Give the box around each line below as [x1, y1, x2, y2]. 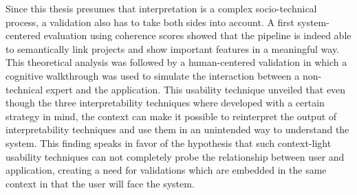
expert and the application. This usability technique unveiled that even [45, 82, 346, 96]
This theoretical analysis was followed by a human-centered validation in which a [6, 55, 347, 69]
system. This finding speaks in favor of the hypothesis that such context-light [6, 135, 332, 150]
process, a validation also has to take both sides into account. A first [6, 14, 294, 29]
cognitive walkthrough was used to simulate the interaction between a [6, 68, 300, 82]
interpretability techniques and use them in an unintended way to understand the [6, 122, 349, 137]
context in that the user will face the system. [6, 176, 195, 190]
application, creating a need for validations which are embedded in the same [6, 163, 327, 177]
